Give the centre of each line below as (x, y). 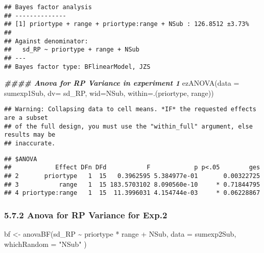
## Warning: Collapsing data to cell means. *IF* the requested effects (130, 109)
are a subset (26, 118)
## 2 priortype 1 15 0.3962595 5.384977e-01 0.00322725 (132, 176)
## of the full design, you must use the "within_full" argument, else (128, 126)
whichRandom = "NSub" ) (45, 244)
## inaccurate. (30, 144)
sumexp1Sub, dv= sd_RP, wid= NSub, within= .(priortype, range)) (109, 93)
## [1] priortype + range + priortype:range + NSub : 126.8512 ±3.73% (127, 24)
